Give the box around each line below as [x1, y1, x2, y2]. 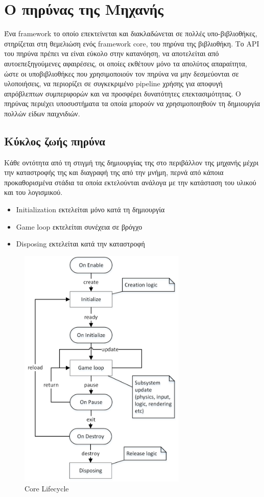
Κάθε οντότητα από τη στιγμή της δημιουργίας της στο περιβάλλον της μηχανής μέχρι [4, 157, 259, 167]
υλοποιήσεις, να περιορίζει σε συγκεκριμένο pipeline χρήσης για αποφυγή [4, 78, 223, 89]
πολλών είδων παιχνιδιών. [4, 108, 80, 118]
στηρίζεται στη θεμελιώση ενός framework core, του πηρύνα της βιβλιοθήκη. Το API [4, 38, 259, 48]
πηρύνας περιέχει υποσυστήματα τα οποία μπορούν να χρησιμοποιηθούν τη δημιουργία [4, 98, 260, 109]
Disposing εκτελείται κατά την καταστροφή [16, 238, 145, 249]
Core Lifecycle [25, 483, 69, 494]
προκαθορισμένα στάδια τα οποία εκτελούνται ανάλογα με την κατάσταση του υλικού [4, 177, 256, 187]
